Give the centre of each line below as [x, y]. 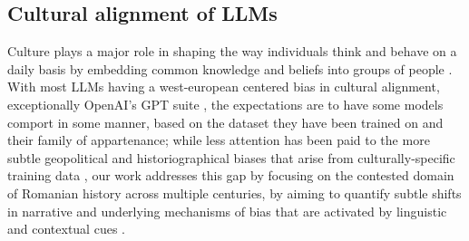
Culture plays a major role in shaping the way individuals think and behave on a [232, 51]
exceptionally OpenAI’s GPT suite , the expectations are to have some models [225, 104]
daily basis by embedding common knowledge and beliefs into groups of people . [230, 68]
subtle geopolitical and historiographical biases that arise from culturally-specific [231, 157]
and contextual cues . [66, 229]
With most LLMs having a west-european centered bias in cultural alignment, [224, 87]
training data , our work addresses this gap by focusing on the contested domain [231, 175]
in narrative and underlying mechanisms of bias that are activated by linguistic [227, 211]
